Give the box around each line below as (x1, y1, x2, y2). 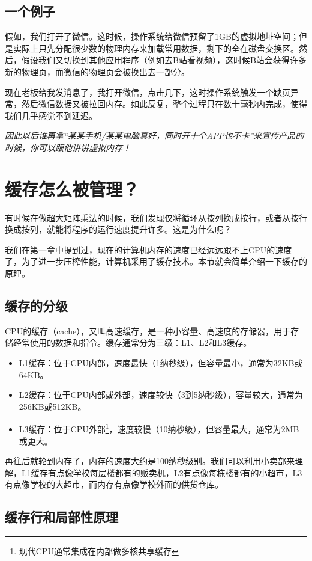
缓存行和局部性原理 (5, 507, 118, 526)
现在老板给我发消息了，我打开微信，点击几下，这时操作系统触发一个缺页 (5, 85, 290, 98)
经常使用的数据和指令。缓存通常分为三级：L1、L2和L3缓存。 (13, 336, 252, 349)
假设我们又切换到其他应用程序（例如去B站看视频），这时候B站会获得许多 (21, 54, 307, 66)
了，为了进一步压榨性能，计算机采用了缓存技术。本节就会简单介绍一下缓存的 (5, 255, 307, 268)
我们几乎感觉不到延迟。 (5, 109, 97, 121)
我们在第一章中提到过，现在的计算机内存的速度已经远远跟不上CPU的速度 (5, 243, 292, 256)
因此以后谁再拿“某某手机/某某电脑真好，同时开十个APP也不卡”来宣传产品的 (5, 129, 304, 142)
